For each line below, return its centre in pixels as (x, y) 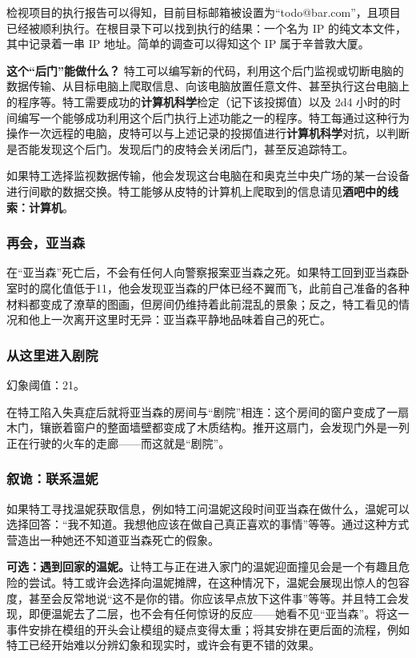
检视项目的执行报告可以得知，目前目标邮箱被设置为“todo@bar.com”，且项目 (204, 12)
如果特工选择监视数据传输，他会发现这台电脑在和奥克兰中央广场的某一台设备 (208, 175)
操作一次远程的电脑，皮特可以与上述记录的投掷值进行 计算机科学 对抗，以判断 (208, 133)
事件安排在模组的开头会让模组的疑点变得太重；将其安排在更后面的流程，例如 (208, 629)
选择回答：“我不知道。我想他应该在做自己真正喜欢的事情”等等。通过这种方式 (208, 524)
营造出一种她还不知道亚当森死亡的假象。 (113, 539)
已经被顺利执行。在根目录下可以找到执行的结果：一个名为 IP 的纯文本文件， (206, 28)
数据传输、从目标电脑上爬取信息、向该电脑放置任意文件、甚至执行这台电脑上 (208, 86)
